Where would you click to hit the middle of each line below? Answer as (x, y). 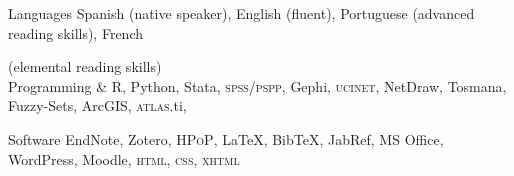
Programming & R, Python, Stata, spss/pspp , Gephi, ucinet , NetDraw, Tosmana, (257, 85)
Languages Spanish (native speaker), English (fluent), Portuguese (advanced (241, 13)
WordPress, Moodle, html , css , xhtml (124, 158)
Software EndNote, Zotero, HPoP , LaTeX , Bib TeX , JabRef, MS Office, (226, 138)
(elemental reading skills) (85, 66)
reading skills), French (76, 32)
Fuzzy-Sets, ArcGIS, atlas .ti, (97, 105)
